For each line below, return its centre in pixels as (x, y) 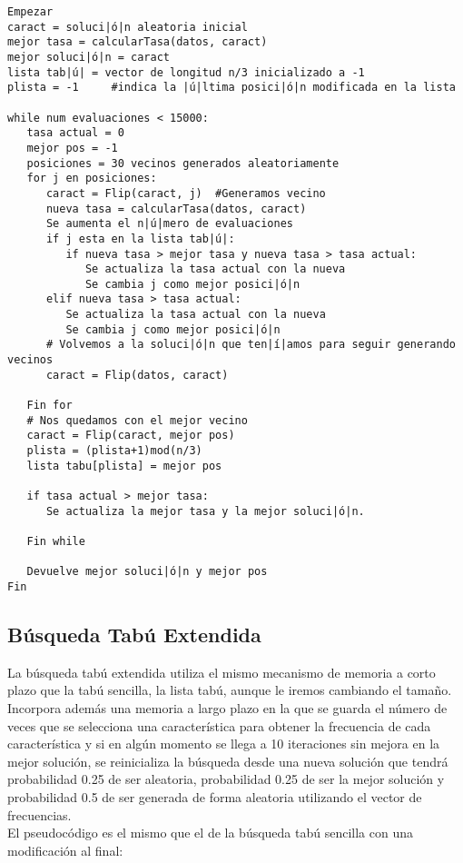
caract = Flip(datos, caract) (137, 375)
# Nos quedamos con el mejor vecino (137, 420)
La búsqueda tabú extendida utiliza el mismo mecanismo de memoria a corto (222, 672)
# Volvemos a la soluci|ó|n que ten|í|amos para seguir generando (251, 345)
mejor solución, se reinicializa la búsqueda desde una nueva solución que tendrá (228, 761)
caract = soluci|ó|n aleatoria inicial (128, 27)
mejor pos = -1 (72, 148)
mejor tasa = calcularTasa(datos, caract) (138, 42)
